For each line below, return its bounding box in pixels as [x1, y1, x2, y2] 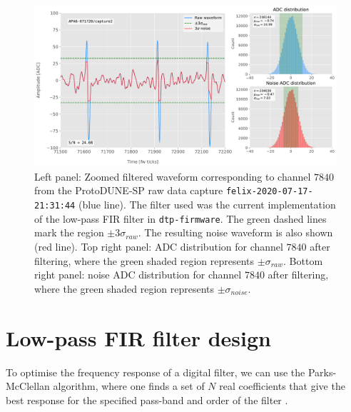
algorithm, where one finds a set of [53, 378, 205, 393]
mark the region [34, 225, 104, 240]
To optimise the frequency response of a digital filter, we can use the [6, 364, 305, 379]
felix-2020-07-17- [225, 186, 313, 197]
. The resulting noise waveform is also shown [138, 225, 333, 240]
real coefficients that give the [219, 378, 345, 393]
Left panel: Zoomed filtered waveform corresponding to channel [34, 169, 311, 184]
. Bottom [283, 253, 323, 268]
